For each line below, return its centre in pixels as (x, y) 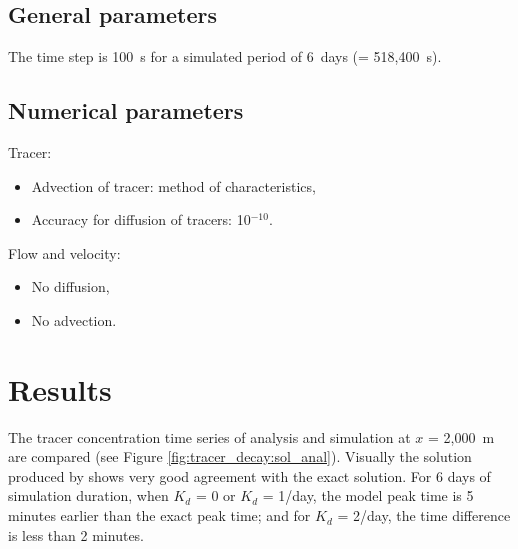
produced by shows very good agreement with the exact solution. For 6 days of (249, 475)
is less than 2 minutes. (76, 534)
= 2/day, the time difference (424, 515)
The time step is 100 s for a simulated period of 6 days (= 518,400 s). (225, 56)
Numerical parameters (126, 110)
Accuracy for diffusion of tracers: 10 (141, 219)
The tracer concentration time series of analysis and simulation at (209, 436)
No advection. (74, 319)
